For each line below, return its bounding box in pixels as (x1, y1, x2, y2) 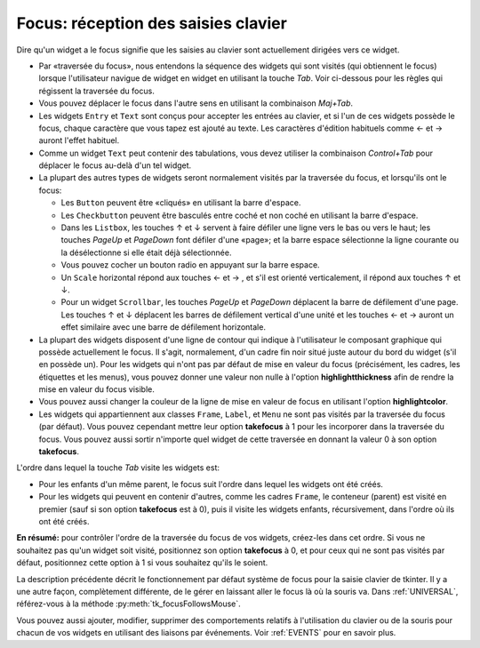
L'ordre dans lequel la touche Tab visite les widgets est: (16, 462, 220, 473)
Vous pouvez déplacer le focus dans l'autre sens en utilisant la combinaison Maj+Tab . (38, 98, 354, 108)
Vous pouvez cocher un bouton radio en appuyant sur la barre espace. (60, 260, 320, 270)
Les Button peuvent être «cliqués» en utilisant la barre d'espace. (60, 197, 301, 208)
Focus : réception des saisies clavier (16, 13, 288, 33)
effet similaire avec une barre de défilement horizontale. (60, 322, 267, 332)
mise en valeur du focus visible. (38, 384, 155, 395)
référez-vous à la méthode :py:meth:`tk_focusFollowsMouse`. (16, 598, 242, 609)
